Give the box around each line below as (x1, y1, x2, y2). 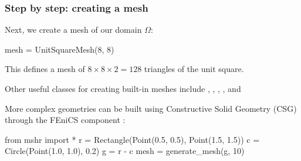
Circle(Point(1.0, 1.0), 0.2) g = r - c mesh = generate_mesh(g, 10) (5, 145, 245, 157)
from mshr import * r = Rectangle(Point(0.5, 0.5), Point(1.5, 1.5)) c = (5, 133, 260, 145)
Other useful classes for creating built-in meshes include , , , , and (5, 83, 241, 94)
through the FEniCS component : (5, 114, 126, 126)
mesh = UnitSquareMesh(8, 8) (5, 43, 114, 55)
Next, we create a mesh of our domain (5, 23, 142, 36)
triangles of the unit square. (144, 63, 244, 75)
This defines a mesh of (5, 63, 85, 75)
